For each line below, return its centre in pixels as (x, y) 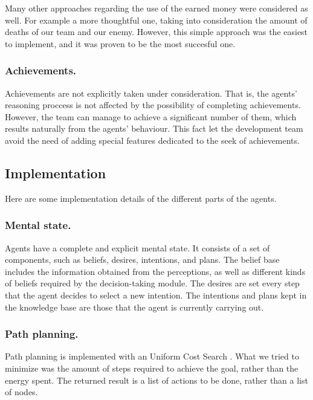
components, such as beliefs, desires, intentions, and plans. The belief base (142, 260)
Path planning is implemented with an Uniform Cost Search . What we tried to (152, 356)
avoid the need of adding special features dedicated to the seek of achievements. (152, 140)
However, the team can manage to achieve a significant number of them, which (151, 116)
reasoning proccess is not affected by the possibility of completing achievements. (153, 105)
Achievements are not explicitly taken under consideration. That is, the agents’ (151, 93)
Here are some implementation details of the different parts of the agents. (141, 198)
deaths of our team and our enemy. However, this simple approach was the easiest (156, 32)
